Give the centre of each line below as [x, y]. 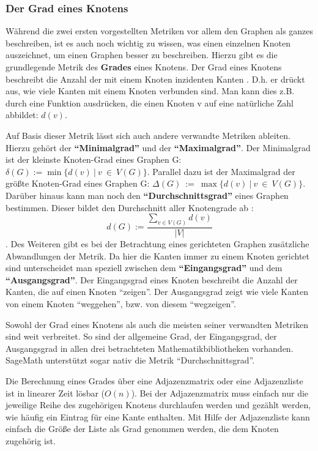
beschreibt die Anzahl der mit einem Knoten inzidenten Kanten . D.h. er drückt [155, 79]
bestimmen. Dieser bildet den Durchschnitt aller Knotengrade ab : [130, 207]
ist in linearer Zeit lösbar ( [55, 393]
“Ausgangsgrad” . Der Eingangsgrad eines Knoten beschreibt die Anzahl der [152, 279]
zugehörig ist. [31, 440]
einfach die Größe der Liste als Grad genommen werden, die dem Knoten [142, 429]
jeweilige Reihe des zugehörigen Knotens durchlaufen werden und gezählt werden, [158, 405]
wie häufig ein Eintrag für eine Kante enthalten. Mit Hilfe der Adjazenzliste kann [158, 416]
